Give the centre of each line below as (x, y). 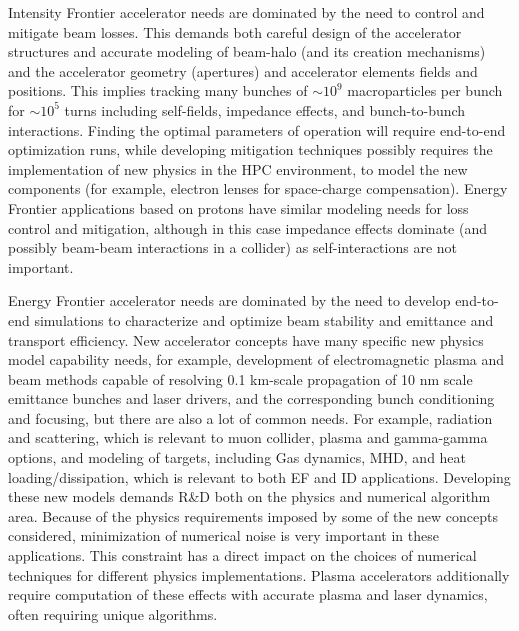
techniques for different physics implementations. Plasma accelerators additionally (259, 574)
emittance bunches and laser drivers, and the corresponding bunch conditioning (251, 398)
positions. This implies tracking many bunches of (158, 90)
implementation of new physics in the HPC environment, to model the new (238, 168)
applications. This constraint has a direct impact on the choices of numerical (242, 555)
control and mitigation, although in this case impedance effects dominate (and (247, 227)
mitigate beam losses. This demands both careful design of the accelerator (235, 31)
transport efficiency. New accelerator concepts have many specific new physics (246, 339)
